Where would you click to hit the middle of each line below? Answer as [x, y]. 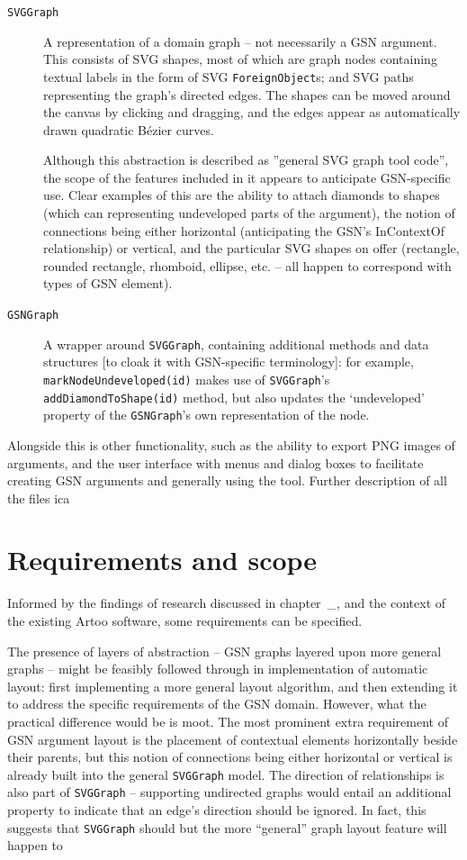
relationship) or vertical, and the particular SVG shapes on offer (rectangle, [251, 248]
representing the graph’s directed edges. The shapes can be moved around [247, 94]
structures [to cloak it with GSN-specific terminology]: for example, [229, 362]
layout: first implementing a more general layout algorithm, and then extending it [233, 686]
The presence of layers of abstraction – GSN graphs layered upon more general [225, 651]
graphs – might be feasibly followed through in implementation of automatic [218, 669]
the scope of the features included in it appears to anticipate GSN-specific [247, 177]
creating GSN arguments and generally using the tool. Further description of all [227, 480]
